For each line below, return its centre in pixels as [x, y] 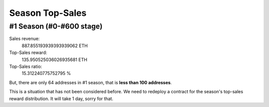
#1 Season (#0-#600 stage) [56, 26]
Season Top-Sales [48, 13]
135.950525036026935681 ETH [54, 59]
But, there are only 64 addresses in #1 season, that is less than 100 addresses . [90, 82]
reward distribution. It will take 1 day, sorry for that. [61, 99]
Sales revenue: [24, 39]
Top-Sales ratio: [26, 66]
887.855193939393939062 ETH [55, 46]
